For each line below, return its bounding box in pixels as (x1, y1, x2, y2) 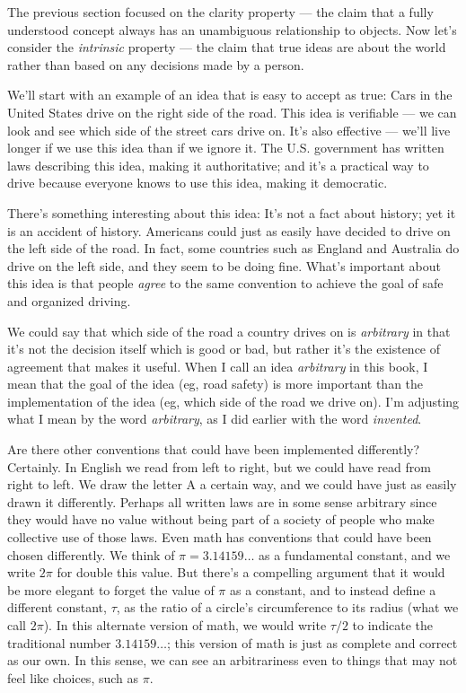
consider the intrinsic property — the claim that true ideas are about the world (7, 38, 446, 57)
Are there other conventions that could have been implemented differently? (7, 440, 420, 459)
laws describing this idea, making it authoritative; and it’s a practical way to (7, 155, 429, 174)
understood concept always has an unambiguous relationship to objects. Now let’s (7, 20, 457, 39)
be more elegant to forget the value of (7, 580, 215, 599)
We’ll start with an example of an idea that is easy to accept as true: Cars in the (7, 85, 453, 104)
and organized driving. (7, 291, 131, 310)
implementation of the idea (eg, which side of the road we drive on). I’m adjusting (7, 391, 460, 410)
